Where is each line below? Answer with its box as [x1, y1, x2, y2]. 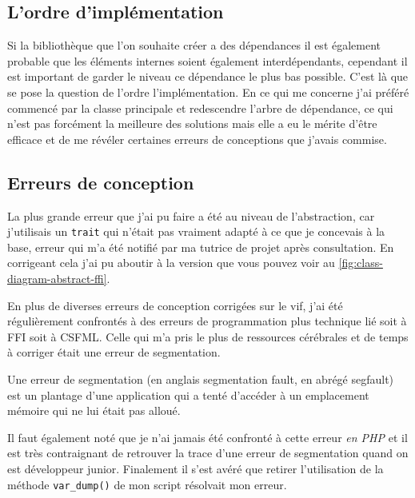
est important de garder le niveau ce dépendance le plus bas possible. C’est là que [7, 68, 409, 85]
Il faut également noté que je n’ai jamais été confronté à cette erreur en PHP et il [7, 428, 408, 445]
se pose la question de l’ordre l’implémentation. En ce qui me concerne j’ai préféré [7, 83, 409, 100]
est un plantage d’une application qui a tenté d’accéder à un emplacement [7, 386, 369, 403]
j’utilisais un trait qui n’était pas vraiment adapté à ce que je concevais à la [7, 223, 385, 240]
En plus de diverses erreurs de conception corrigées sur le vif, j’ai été [7, 297, 343, 313]
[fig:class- [338, 254, 383, 271]
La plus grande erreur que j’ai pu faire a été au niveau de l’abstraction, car [7, 207, 375, 224]
